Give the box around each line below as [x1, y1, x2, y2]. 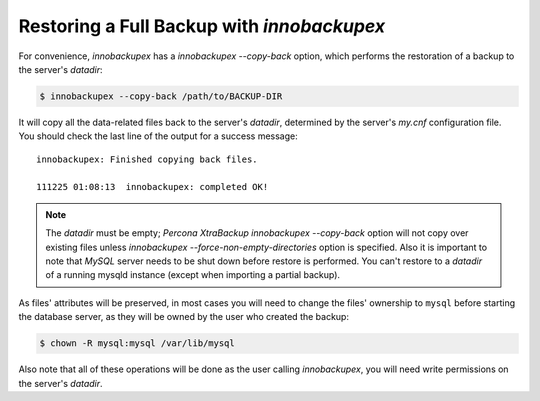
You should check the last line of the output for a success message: [18, 130, 299, 142]
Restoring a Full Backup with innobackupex [18, 15, 385, 37]
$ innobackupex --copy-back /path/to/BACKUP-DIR [39, 90, 283, 102]
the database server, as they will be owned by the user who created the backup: [18, 311, 350, 323]
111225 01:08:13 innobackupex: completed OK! [36, 181, 269, 193]
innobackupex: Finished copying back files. [36, 153, 259, 165]
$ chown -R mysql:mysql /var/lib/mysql [39, 338, 235, 349]
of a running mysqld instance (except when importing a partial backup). [45, 269, 340, 281]
